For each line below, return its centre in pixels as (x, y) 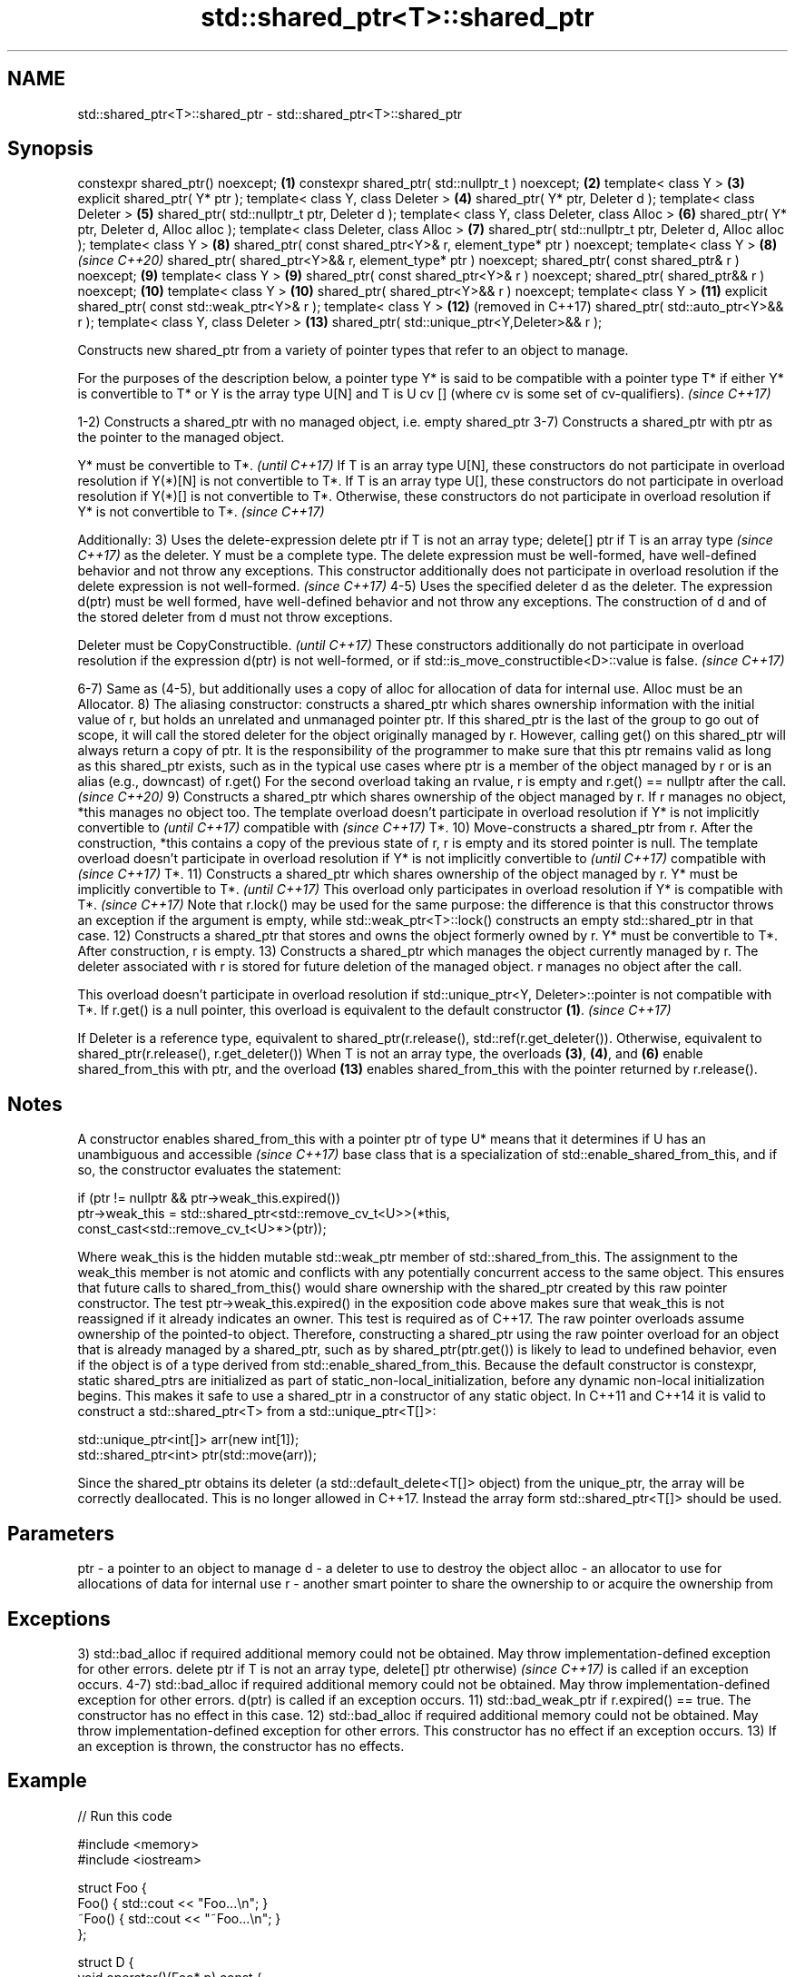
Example (47, 1781)
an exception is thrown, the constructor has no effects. (241, 1746)
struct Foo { (112, 1887)
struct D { (106, 1962)
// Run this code (125, 1815)
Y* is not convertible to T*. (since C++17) (201, 512)
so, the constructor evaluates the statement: (210, 1170)
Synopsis (50, 149)
